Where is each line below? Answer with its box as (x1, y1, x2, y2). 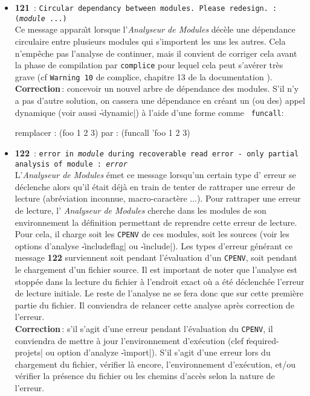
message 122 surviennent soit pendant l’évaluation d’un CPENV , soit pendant (15, 251, 297, 264)
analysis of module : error (15, 159, 128, 168)
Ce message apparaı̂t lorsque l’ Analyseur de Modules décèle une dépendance (15, 23, 295, 36)
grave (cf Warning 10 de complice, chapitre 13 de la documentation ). (15, 70, 273, 83)
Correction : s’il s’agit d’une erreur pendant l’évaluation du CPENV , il (15, 322, 273, 334)
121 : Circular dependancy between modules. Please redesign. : (15, 1, 277, 13)
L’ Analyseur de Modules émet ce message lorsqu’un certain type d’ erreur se (15, 168, 296, 181)
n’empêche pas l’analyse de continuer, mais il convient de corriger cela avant (15, 46, 297, 59)
